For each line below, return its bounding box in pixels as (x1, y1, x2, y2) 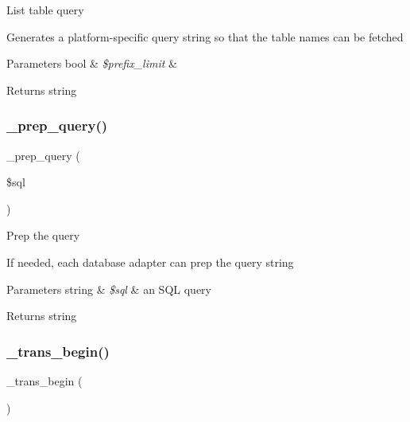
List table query (6, 2, 84, 18)
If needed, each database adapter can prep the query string (6, 253, 294, 270)
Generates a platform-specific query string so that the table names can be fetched (6, 28, 404, 45)
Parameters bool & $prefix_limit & (6, 55, 177, 72)
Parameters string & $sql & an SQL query (6, 280, 211, 297)
